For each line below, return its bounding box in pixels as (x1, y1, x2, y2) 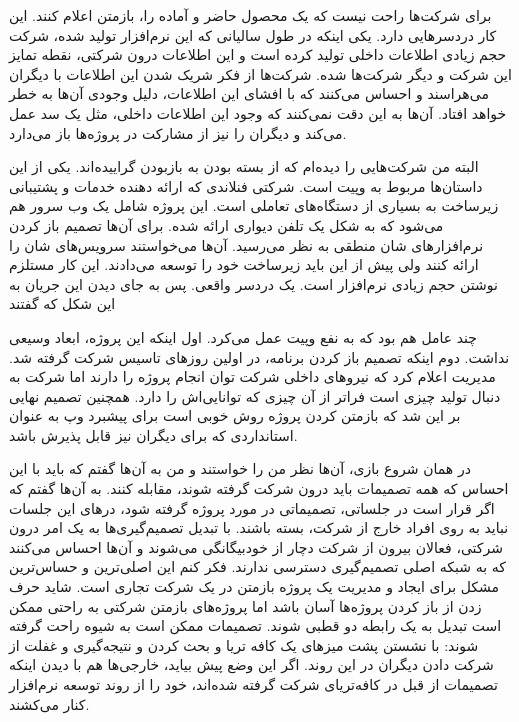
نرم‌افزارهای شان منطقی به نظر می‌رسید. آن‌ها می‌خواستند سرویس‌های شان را (9, 234, 484, 255)
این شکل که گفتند (9, 293, 116, 314)
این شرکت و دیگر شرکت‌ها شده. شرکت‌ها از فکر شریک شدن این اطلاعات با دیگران (9, 63, 512, 84)
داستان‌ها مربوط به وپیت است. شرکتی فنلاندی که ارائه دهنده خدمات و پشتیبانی (9, 175, 483, 196)
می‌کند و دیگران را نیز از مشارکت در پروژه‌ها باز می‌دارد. (9, 122, 347, 143)
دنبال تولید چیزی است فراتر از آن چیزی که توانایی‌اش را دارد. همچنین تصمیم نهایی (9, 385, 501, 406)
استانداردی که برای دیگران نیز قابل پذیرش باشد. (9, 424, 298, 445)
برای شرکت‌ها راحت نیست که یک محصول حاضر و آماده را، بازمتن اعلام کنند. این (9, 5, 492, 25)
